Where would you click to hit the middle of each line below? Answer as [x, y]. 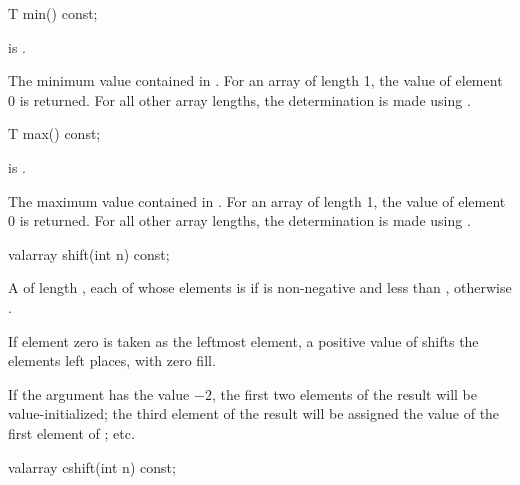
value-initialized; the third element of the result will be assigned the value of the [254, 413]
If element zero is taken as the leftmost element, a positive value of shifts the [243, 340]
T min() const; [53, 13]
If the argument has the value [99, 393]
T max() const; [54, 133]
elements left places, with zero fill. [112, 360]
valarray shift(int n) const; [89, 253]
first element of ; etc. [71, 432]
